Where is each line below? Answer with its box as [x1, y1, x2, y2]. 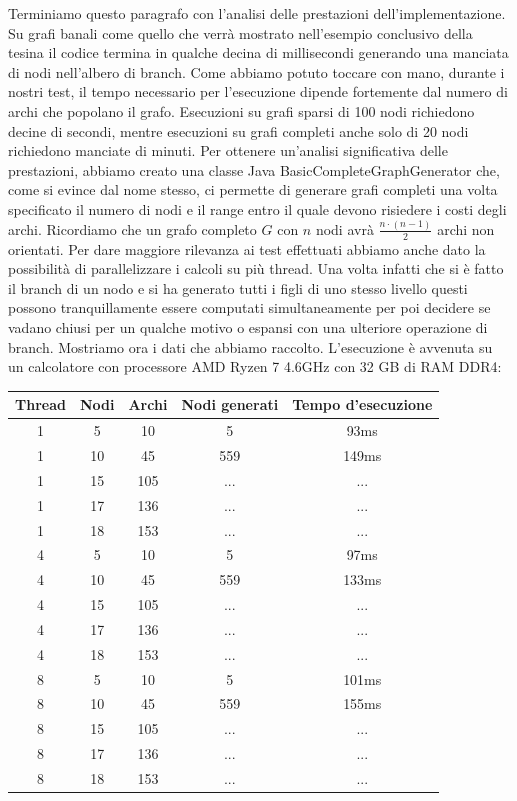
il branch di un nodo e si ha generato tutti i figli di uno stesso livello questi [8, 277, 468, 298]
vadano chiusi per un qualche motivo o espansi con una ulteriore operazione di [8, 317, 488, 338]
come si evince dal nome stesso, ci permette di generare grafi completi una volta [8, 179, 498, 200]
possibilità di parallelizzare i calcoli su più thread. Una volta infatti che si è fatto [8, 258, 504, 279]
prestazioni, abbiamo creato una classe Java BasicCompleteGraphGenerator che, [8, 159, 500, 180]
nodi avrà [315, 218, 374, 239]
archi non [437, 218, 495, 239]
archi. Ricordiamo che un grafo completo [8, 218, 257, 239]
